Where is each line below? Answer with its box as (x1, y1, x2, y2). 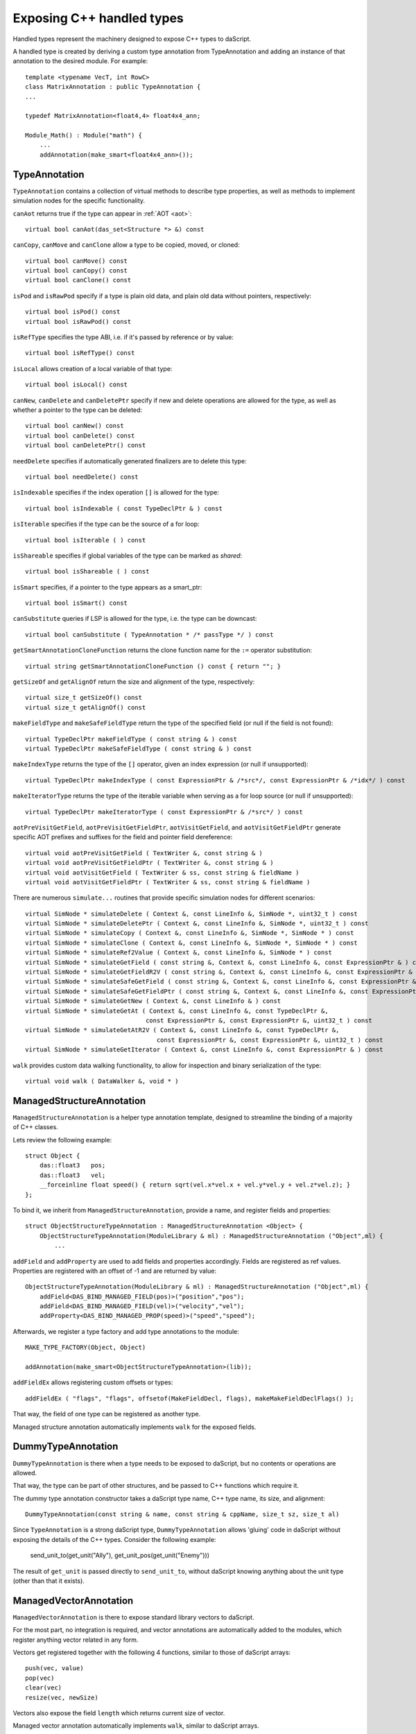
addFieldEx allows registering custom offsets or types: (12, 1378, 173, 1387)
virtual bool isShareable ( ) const (25, 567, 150, 576)
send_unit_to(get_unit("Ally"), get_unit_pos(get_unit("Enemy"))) (30, 1551, 210, 1560)
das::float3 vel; (39, 1171, 106, 1179)
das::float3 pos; (39, 1162, 106, 1169)
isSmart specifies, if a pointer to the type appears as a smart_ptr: (12, 583, 202, 591)
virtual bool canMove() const (25, 257, 128, 265)
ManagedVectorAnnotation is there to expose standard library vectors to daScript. (12, 1613, 254, 1621)
